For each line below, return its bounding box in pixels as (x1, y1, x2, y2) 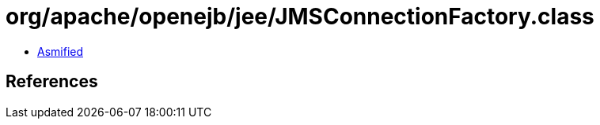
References (6, 72, 98, 92)
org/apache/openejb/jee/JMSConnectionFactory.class (6, 3, 594, 30)
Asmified (37, 44, 84, 58)
